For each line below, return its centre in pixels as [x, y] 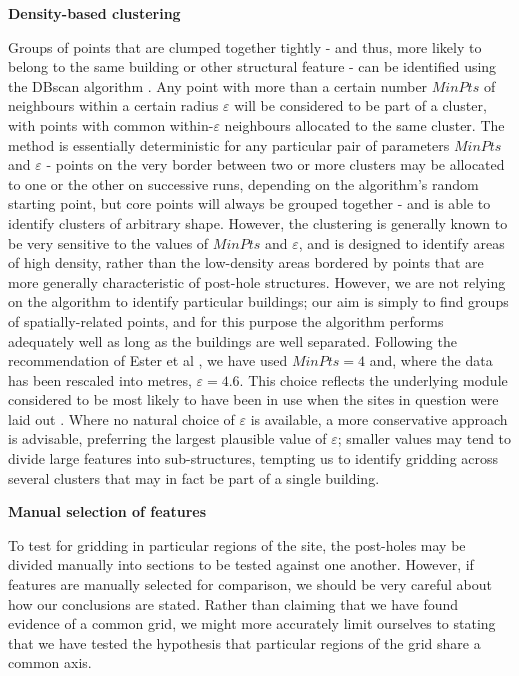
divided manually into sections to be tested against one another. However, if [241, 564]
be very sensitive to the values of [108, 242]
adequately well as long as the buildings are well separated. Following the [232, 340]
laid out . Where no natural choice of [121, 418]
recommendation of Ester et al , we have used [148, 360]
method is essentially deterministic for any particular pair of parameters [229, 144]
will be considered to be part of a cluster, [360, 105]
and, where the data [431, 360]
